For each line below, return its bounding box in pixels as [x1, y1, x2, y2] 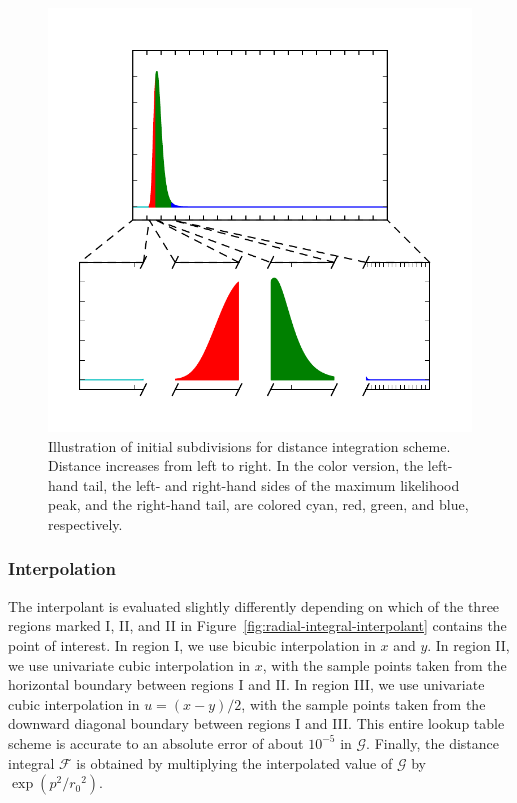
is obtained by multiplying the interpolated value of [76, 752, 393, 773]
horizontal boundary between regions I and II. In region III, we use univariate [8, 674, 485, 695]
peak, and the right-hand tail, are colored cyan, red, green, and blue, [48, 494, 469, 515]
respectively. [48, 513, 123, 534]
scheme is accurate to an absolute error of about [8, 732, 304, 753]
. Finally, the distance [366, 732, 499, 753]
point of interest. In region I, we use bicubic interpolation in [8, 634, 376, 655]
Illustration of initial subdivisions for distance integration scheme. [48, 435, 451, 456]
